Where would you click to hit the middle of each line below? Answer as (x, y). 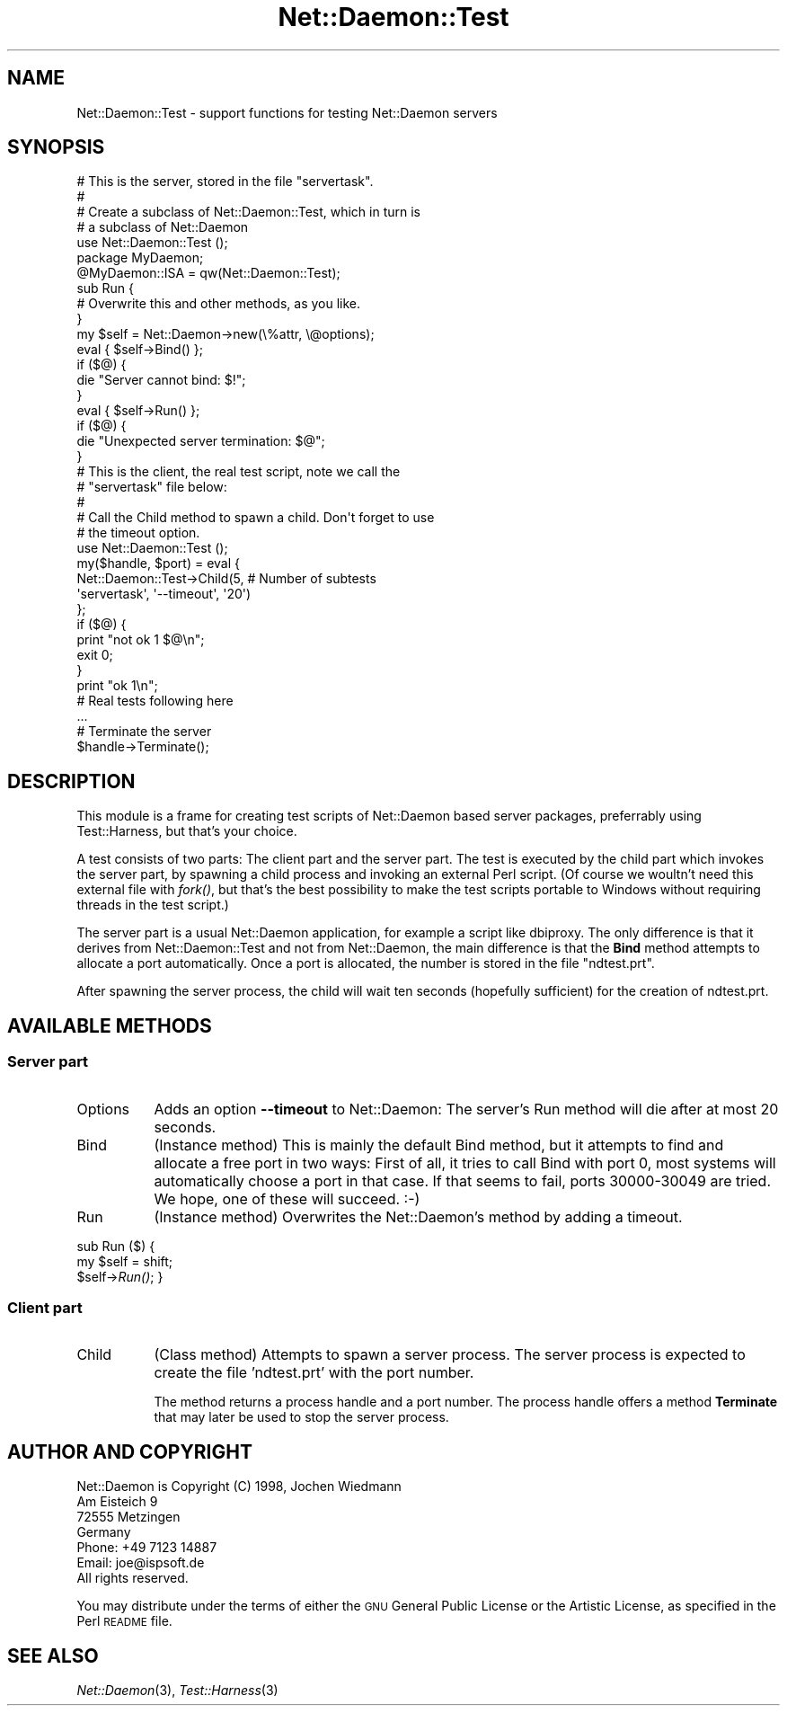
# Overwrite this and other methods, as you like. (219, 304)
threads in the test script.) (153, 905)
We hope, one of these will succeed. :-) (287, 1198)
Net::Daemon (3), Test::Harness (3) (177, 1690)
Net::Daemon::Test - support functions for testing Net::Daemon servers (287, 112)
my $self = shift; (125, 1261)
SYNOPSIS (56, 147)
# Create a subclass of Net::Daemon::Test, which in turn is (249, 212)
